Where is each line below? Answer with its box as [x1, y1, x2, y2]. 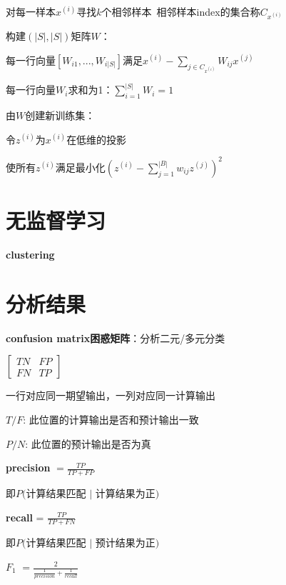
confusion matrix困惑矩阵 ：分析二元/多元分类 [6, 330, 225, 345]
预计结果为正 [95, 535, 155, 550]
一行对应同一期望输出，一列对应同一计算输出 [6, 388, 215, 403]
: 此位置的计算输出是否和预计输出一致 [23, 411, 199, 426]
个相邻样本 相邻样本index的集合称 [101, 4, 260, 19]
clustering [6, 247, 55, 262]
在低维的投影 [66, 131, 127, 146]
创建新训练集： [25, 108, 96, 123]
